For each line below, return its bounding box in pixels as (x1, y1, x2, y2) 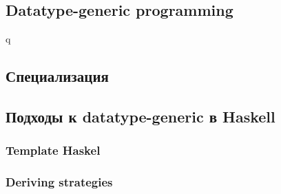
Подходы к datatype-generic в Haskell (6, 105, 275, 127)
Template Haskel (6, 142, 101, 159)
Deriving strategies (6, 173, 113, 191)
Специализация (6, 65, 109, 87)
